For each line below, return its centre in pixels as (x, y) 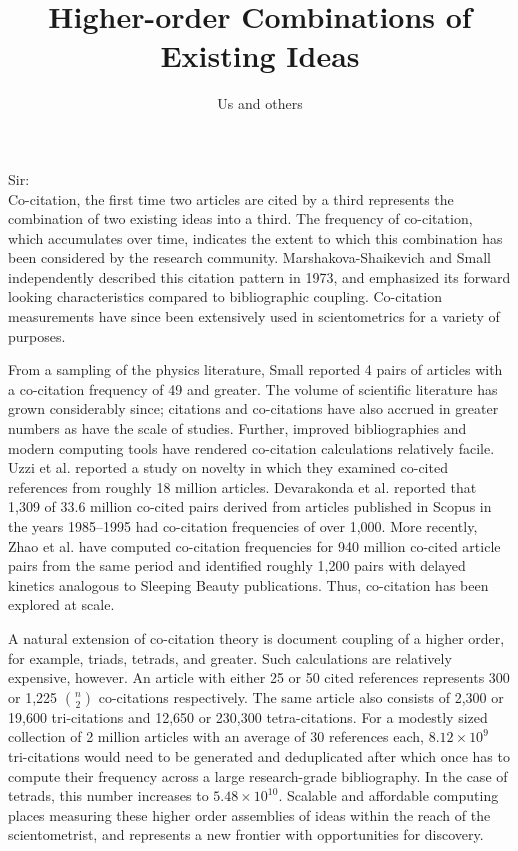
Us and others (260, 103)
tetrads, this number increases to (108, 795)
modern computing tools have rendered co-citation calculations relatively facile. (251, 447)
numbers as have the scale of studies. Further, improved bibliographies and (237, 428)
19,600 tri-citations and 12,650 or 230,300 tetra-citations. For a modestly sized (248, 716)
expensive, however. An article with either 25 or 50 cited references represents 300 (259, 677)
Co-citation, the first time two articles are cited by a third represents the (231, 198)
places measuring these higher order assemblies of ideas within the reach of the (249, 814)
